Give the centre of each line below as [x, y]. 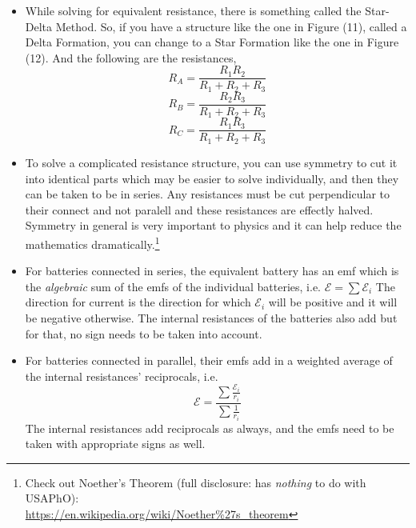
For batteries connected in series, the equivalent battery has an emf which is [212, 271]
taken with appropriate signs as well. [115, 444]
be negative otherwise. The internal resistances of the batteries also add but [211, 317]
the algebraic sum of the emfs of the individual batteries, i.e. [173, 286]
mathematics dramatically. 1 [92, 242]
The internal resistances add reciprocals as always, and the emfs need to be [210, 428]
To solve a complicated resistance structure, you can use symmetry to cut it [211, 162]
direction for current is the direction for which [138, 302]
